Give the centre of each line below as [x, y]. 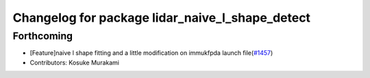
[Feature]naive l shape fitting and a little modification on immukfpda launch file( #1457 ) [151, 53]
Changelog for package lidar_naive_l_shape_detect [162, 18]
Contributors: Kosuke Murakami [75, 62]
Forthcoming [43, 36]
